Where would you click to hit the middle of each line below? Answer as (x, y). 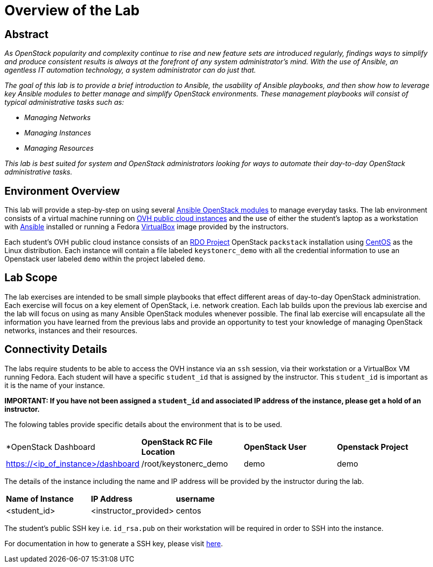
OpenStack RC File (177, 442)
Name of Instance (40, 499)
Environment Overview (62, 191)
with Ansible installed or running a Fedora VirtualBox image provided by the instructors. (147, 227)
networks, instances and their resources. (71, 330)
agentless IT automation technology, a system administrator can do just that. (130, 70)
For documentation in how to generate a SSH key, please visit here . (114, 543)
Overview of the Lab (72, 10)
